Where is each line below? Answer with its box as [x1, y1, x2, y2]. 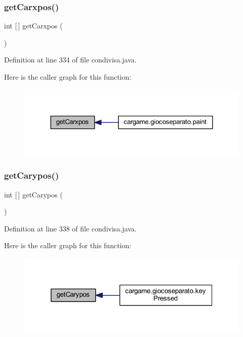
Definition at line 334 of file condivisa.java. [4, 54, 137, 65]
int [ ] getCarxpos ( [4, 20, 63, 31]
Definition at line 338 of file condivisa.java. [4, 223, 137, 233]
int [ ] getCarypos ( [4, 189, 63, 199]
